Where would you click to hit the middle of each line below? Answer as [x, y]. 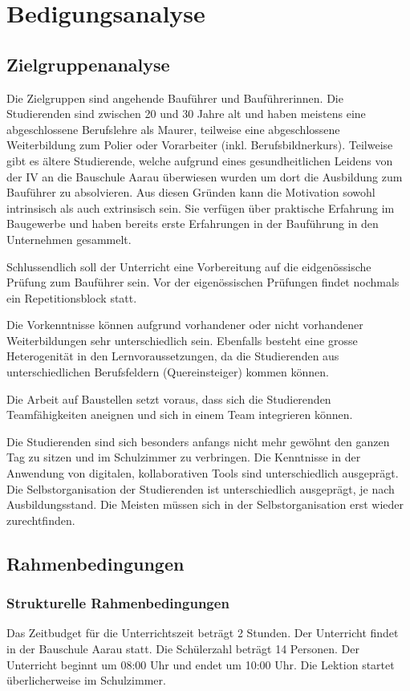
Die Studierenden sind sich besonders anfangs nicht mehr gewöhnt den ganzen [198, 441]
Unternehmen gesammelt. [69, 239]
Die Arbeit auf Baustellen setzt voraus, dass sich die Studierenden [169, 398]
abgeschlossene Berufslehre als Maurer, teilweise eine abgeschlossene [173, 129]
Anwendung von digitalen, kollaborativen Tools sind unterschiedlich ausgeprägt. [203, 473]
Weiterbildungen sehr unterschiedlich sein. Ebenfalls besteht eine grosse [182, 340]
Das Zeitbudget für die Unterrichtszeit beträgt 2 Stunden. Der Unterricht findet [203, 633]
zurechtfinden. [41, 520]
